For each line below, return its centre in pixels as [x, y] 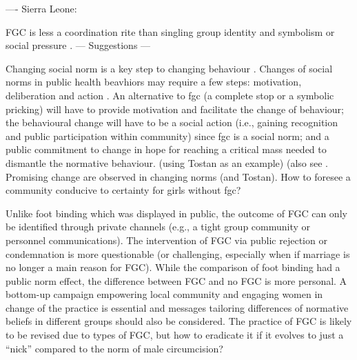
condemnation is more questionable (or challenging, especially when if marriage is [178, 253]
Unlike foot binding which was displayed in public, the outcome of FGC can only [176, 213]
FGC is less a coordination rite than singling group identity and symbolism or [170, 31]
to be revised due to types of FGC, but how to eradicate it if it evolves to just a [175, 335]
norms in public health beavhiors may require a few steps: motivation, [154, 82]
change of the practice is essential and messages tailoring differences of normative [177, 307]
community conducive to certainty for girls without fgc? [123, 190]
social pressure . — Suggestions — [78, 45]
